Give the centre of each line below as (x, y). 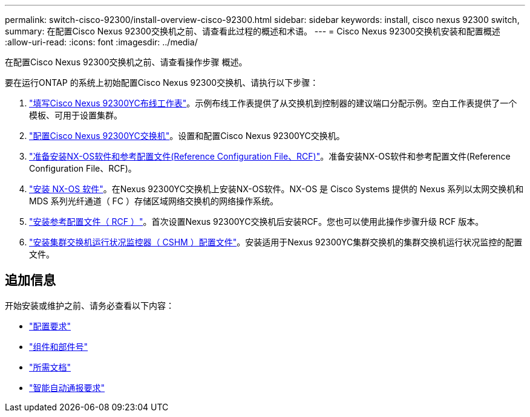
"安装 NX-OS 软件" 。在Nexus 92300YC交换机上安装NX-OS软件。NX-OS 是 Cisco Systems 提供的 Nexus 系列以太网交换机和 (276, 189)
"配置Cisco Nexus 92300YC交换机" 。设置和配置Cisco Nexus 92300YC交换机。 (187, 136)
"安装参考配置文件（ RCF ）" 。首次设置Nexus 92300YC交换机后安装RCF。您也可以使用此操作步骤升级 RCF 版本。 (257, 221)
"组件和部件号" (59, 346)
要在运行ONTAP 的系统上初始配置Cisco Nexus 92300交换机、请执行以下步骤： (162, 82)
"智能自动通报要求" (67, 387)
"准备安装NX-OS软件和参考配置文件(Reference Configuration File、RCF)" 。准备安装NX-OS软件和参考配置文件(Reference (270, 156)
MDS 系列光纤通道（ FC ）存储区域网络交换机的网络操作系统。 (154, 201)
